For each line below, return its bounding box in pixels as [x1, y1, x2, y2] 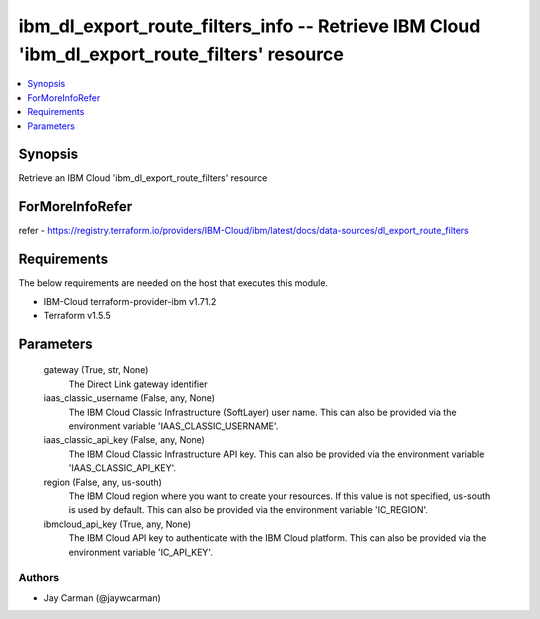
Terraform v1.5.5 [43, 310, 112, 322]
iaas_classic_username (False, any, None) [43, 392, 215, 404]
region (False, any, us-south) [43, 476, 162, 488]
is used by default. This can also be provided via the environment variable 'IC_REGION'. [68, 504, 429, 516]
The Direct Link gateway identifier [68, 378, 208, 390]
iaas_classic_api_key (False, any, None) [43, 434, 205, 446]
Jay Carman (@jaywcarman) [43, 591, 162, 604]
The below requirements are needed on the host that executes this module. [18, 277, 329, 289]
